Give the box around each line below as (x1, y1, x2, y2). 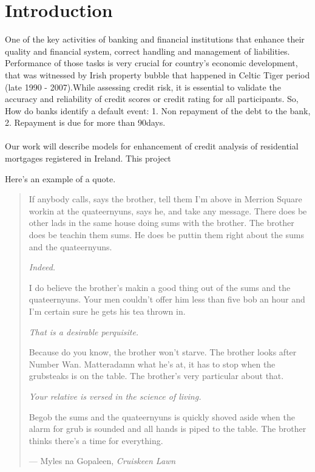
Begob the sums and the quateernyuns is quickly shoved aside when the (29, 410, 295, 423)
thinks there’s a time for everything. (29, 434, 163, 446)
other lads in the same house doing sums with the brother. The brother (29, 216, 294, 229)
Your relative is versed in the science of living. (29, 389, 202, 402)
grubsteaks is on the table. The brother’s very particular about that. (29, 369, 284, 382)
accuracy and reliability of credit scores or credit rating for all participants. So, (5, 92, 299, 105)
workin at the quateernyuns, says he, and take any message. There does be (29, 204, 307, 217)
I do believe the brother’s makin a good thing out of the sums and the (29, 281, 291, 293)
